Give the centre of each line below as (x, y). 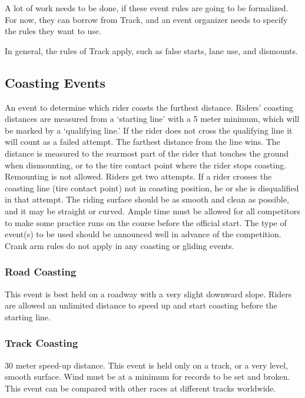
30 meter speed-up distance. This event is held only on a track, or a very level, (147, 365)
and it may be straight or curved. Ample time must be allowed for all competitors (152, 210)
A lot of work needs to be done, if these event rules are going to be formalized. (147, 8)
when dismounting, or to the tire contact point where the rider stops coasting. (146, 165)
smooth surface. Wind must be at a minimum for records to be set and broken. (147, 377)
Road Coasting (41, 272)
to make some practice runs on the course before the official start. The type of (146, 222)
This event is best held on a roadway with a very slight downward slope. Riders (148, 293)
